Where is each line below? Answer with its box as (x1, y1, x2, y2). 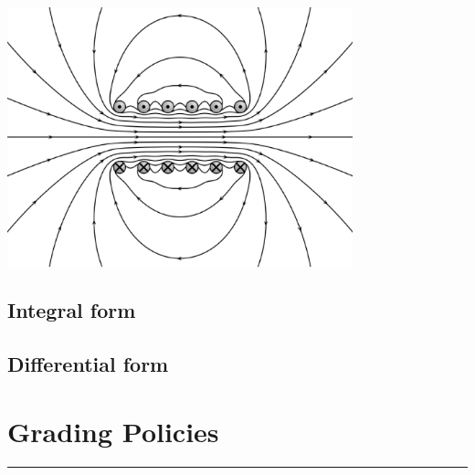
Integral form (7, 296, 136, 324)
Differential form (7, 350, 169, 378)
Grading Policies (7, 412, 219, 449)
